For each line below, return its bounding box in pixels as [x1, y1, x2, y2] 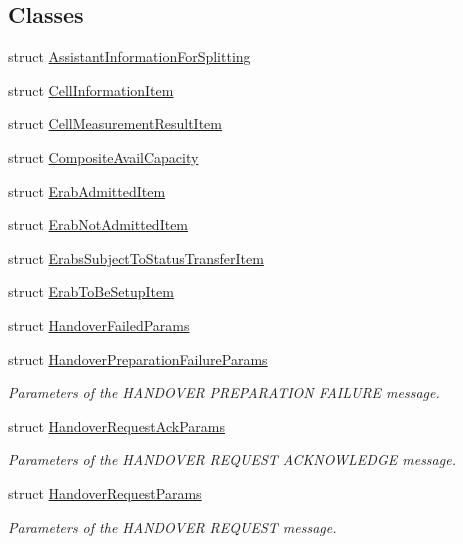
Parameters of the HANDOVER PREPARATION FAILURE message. [8, 382, 440, 403]
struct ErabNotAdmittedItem [8, 214, 189, 235]
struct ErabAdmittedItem [8, 180, 166, 201]
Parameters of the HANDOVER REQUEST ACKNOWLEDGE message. [8, 449, 456, 470]
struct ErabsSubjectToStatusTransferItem [8, 247, 264, 268]
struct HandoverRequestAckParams [8, 415, 225, 436]
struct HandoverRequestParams [8, 482, 202, 503]
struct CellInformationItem [8, 79, 174, 100]
